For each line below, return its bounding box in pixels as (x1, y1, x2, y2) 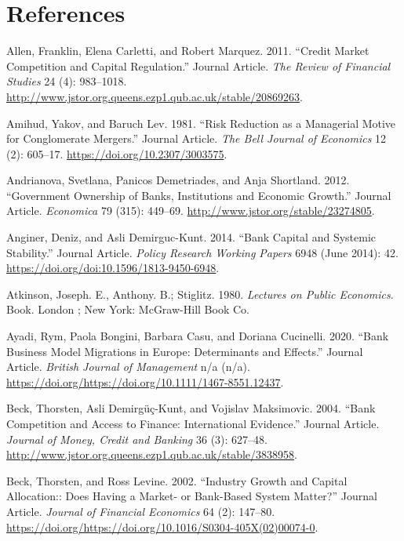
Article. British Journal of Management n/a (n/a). (6, 358, 250, 375)
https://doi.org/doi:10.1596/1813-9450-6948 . (6, 260, 220, 276)
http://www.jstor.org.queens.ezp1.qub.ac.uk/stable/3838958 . (6, 446, 297, 463)
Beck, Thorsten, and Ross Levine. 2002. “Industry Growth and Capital (6, 472, 348, 488)
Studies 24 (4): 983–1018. (6, 73, 127, 89)
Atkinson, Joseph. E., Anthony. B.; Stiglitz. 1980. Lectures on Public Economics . (6, 285, 394, 302)
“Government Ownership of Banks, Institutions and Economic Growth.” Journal (6, 187, 391, 203)
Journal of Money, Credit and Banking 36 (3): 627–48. (6, 430, 268, 447)
